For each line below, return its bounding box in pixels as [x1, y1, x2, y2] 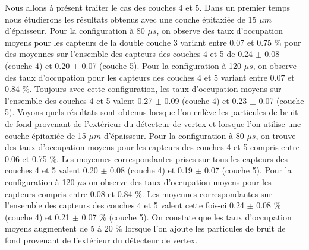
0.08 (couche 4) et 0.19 [109, 164, 193, 176]
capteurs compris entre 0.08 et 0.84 [5, 187, 133, 200]
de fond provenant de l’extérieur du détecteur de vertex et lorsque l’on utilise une [5, 117, 301, 129]
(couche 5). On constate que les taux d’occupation [109, 210, 292, 223]
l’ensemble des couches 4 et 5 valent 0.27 [5, 94, 153, 106]
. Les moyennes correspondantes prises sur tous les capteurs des [56, 152, 288, 164]
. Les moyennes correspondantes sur [141, 187, 272, 200]
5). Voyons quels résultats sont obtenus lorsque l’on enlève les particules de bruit [5, 106, 298, 118]
